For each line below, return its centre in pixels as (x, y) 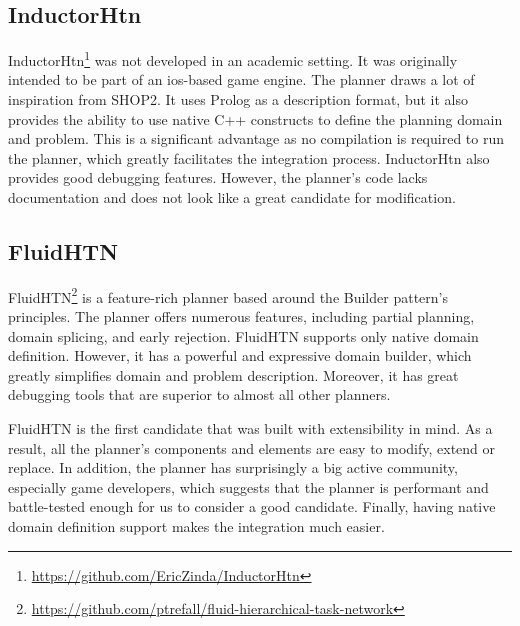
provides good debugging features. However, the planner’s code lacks (218, 177)
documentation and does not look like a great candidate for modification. (232, 197)
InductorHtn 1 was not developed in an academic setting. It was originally (233, 58)
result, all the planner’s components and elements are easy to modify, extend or (252, 447)
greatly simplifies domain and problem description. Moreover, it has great (233, 374)
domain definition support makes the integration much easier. (196, 526)
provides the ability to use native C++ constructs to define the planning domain (255, 118)
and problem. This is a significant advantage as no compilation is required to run (256, 138)
